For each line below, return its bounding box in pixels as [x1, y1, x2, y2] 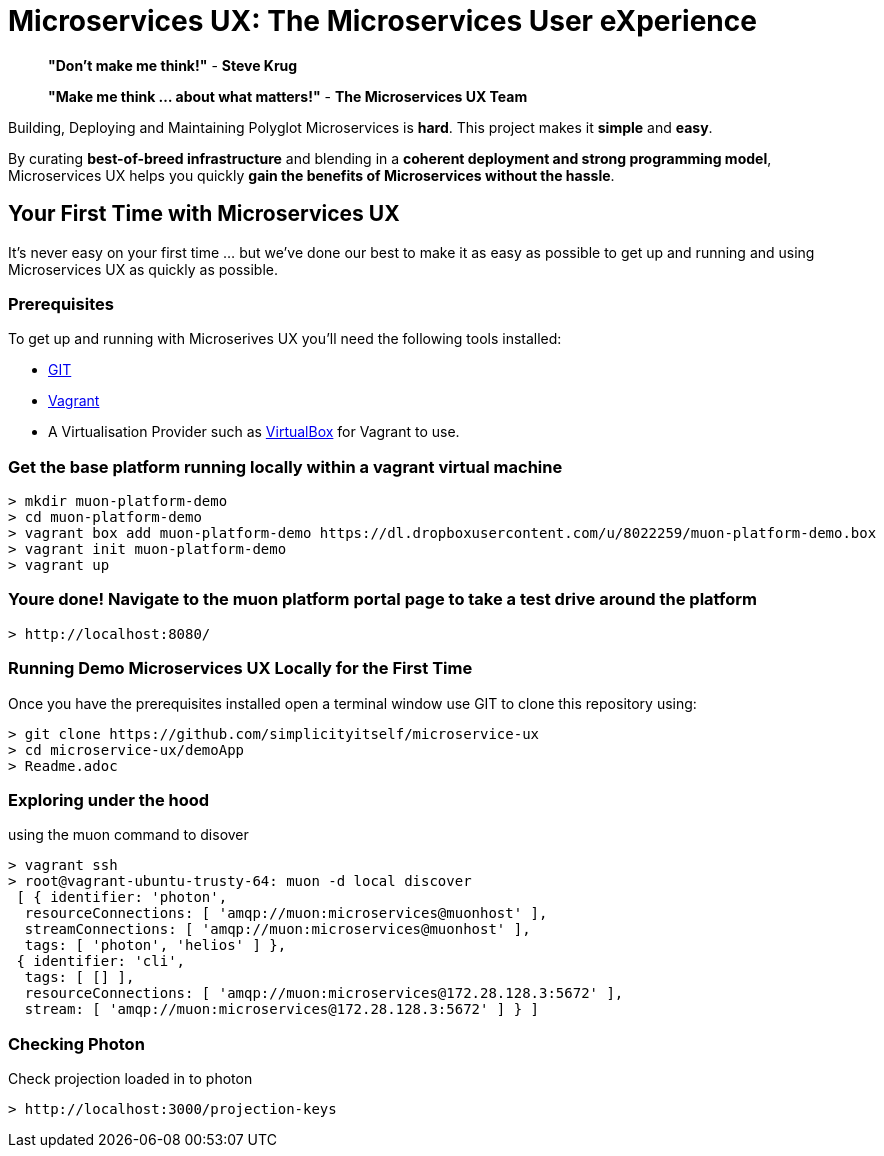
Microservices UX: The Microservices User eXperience [8, 4, 757, 38]
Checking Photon [8, 1033, 145, 1054]
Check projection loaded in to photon [8, 1070, 253, 1088]
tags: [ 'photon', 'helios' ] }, [24, 937, 287, 954]
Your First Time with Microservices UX [8, 201, 400, 227]
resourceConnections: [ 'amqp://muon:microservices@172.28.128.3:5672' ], [24, 985, 624, 1002]
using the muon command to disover [8, 826, 249, 844]
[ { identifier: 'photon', [16, 889, 228, 906]
